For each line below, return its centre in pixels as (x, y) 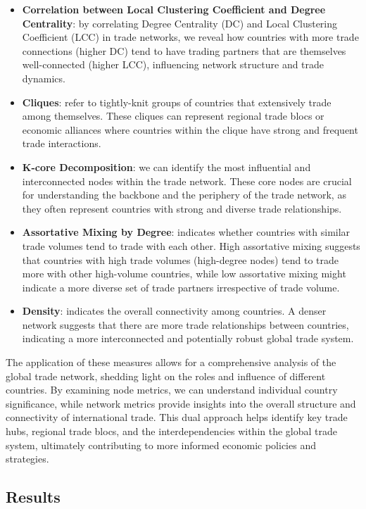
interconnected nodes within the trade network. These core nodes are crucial (187, 181)
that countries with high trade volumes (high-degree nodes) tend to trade (180, 259)
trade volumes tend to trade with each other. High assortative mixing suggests (191, 245)
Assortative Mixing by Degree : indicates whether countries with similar (186, 232)
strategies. (27, 459)
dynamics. (44, 78)
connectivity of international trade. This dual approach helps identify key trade (177, 417)
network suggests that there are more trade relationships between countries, (185, 324)
